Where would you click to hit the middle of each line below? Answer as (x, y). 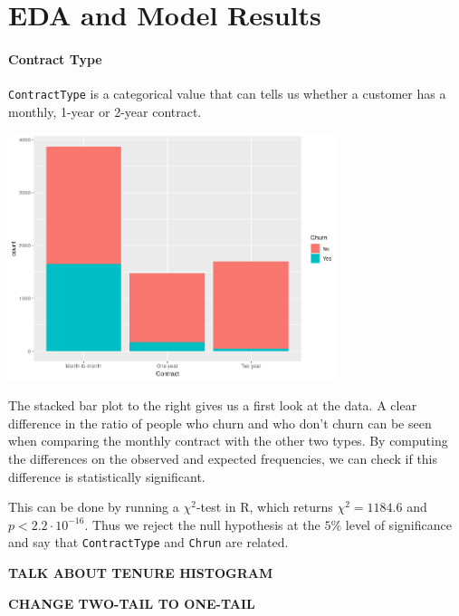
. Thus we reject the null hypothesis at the (202, 524)
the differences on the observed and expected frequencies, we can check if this (223, 458)
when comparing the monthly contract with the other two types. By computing (228, 441)
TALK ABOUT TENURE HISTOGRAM (141, 572)
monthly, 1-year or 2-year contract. (105, 111)
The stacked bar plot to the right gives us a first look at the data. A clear (213, 405)
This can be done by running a (94, 507)
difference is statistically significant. (107, 476)
